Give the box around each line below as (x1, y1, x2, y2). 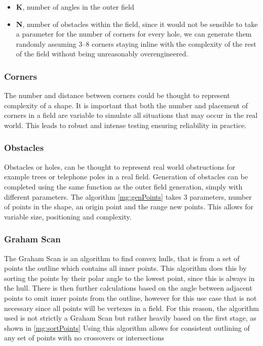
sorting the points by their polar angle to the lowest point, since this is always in (4, 272, 255, 283)
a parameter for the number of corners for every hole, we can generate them (16, 28, 252, 39)
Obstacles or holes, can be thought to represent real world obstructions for (4, 161, 236, 172)
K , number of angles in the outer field (16, 2, 134, 12)
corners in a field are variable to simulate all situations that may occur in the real (4, 110, 258, 120)
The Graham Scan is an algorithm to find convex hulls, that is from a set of (4, 253, 240, 263)
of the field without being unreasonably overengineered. (16, 48, 189, 59)
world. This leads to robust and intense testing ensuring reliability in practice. (4, 119, 247, 130)
